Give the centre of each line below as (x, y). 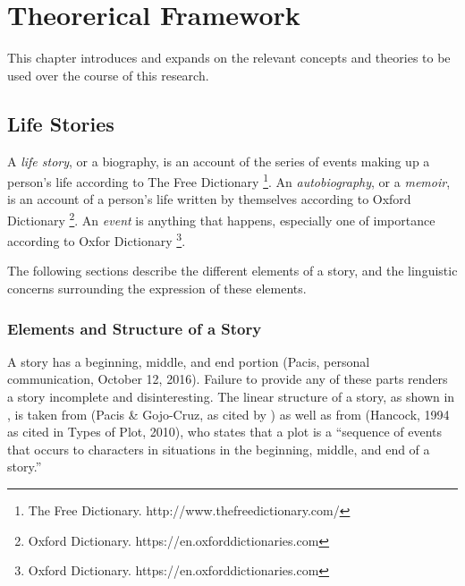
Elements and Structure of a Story (135, 328)
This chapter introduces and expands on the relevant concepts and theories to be (229, 58)
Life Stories (61, 123)
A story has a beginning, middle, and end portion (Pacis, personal (189, 361)
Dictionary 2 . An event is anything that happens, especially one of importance (221, 218)
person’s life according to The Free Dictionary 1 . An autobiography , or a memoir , (229, 180)
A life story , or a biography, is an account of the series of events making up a (219, 161)
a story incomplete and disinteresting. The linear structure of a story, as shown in (231, 397)
